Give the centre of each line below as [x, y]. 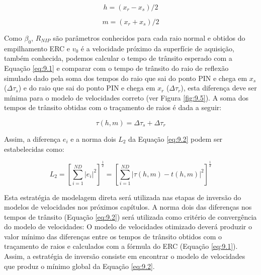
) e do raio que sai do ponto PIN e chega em [87, 88]
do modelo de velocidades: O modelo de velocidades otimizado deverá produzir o [128, 226]
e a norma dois [93, 139]
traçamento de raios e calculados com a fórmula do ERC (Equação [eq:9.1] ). [121, 246]
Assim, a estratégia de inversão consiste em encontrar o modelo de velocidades [125, 256]
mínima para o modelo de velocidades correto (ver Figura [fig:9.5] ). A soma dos [126, 97]
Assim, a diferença [32, 139]
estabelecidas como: [34, 149]
